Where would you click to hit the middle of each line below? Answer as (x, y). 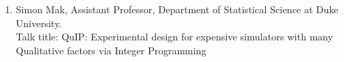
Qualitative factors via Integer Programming (111, 50)
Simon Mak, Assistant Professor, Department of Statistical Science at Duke (177, 9)
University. (39, 23)
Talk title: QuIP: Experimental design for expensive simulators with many (174, 37)
